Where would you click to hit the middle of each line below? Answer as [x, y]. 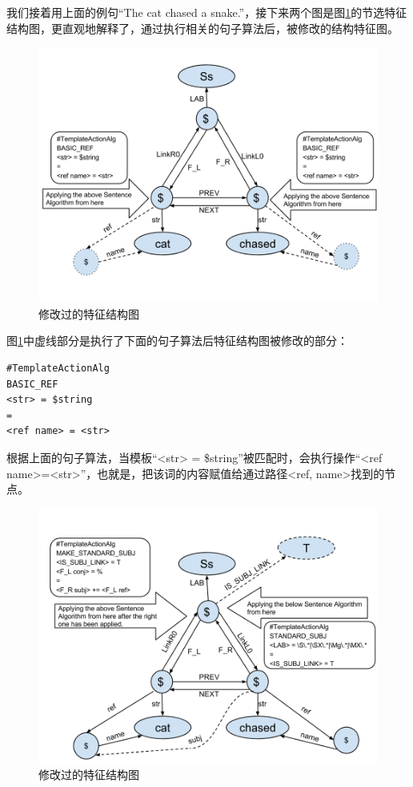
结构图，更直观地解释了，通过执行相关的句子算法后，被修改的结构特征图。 [202, 28]
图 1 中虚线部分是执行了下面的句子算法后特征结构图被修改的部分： [177, 341]
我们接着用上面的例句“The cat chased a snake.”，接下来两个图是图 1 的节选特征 [207, 12]
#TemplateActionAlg [58, 368]
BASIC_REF [32, 384]
